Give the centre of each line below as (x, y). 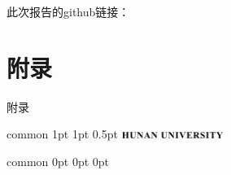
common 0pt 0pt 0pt (58, 161)
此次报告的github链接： (68, 11)
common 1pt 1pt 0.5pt (62, 134)
